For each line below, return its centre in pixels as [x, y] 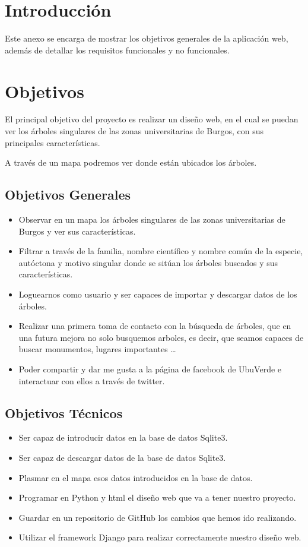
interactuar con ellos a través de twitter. [92, 380]
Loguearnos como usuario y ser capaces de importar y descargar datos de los [158, 294]
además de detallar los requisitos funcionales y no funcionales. [117, 50]
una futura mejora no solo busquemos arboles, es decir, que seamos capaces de [161, 337]
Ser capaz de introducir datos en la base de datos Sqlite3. [123, 437]
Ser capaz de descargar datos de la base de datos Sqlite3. [122, 457]
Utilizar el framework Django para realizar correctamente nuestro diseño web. [160, 537]
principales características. [53, 142]
